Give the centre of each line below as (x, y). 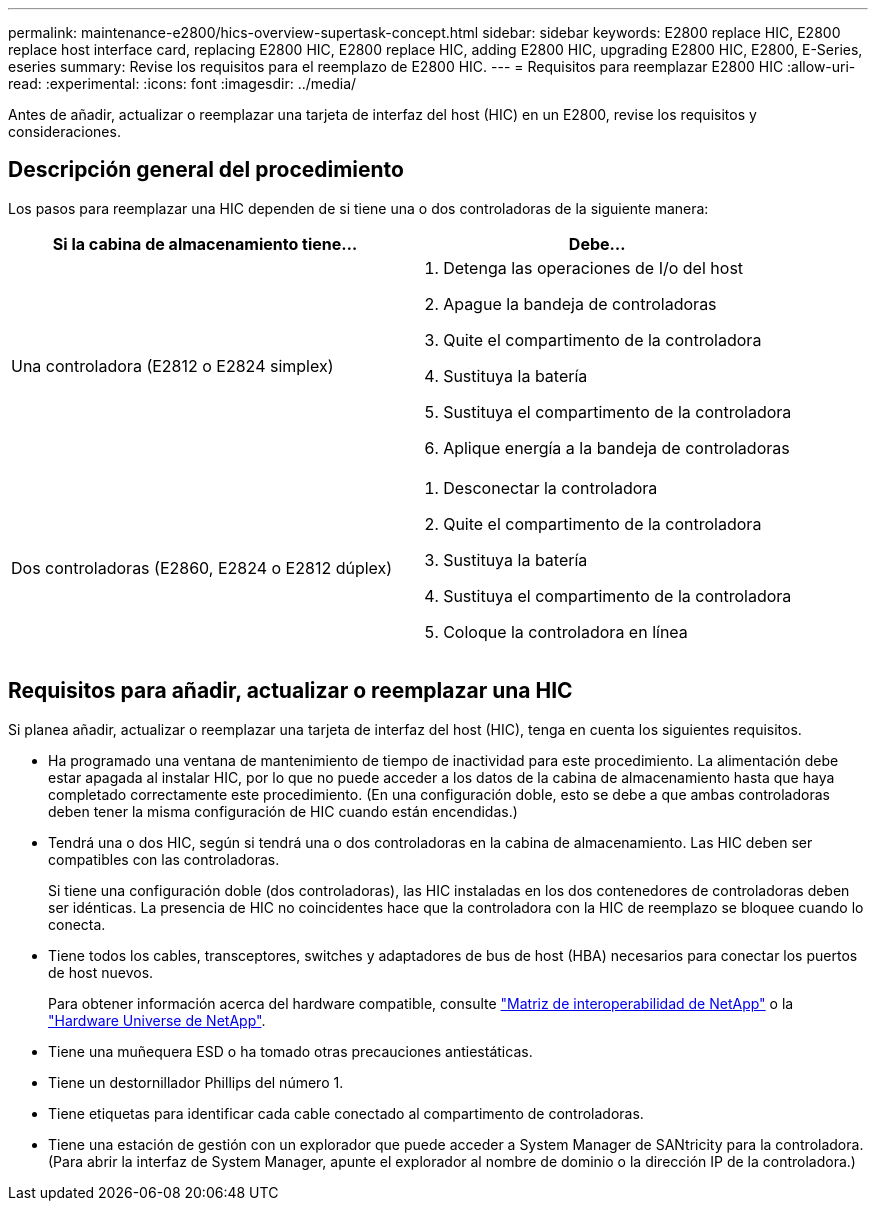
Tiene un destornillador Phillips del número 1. (196, 1082)
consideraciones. (64, 131)
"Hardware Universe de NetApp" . (157, 1020)
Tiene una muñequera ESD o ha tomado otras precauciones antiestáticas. (290, 1051)
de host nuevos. (101, 972)
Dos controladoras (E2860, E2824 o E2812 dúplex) (202, 567)
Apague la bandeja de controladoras (580, 303)
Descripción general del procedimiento (206, 170)
